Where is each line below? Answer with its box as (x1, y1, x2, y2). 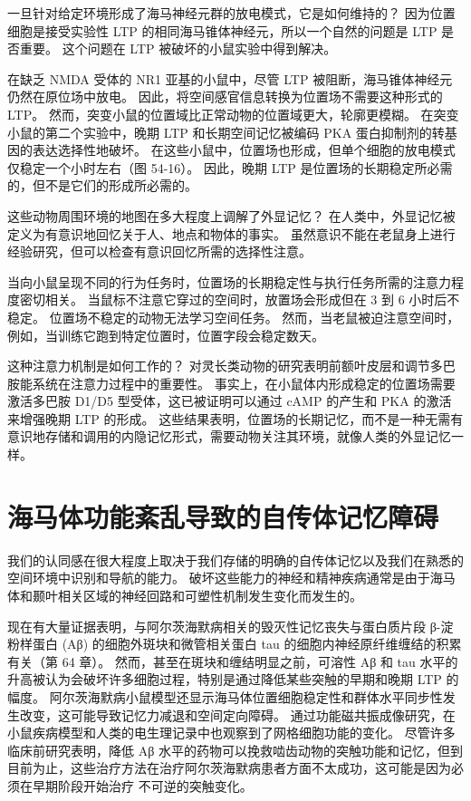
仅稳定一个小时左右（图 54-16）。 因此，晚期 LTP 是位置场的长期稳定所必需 (7, 158, 453, 177)
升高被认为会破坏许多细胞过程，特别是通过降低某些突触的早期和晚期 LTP (7, 670, 442, 689)
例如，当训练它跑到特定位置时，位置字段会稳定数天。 (7, 325, 324, 344)
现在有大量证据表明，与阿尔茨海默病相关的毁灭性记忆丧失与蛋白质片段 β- (7, 616, 441, 635)
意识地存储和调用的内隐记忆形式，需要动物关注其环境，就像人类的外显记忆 (7, 427, 451, 446)
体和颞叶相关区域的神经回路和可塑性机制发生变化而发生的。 (7, 585, 362, 604)
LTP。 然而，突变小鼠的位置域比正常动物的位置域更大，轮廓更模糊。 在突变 (7, 104, 459, 123)
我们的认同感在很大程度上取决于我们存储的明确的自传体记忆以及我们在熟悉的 (7, 550, 464, 569)
